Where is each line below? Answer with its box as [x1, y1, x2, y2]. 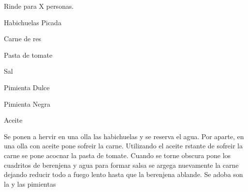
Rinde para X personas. [4, 1, 74, 11]
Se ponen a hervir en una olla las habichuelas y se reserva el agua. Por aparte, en [4, 131, 244, 141]
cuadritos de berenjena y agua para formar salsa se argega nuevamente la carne [4, 160, 239, 170]
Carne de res [4, 33, 42, 44]
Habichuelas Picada [4, 17, 61, 27]
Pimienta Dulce [4, 82, 50, 92]
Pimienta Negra [4, 98, 50, 109]
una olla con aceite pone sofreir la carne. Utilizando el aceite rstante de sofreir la [4, 141, 243, 151]
